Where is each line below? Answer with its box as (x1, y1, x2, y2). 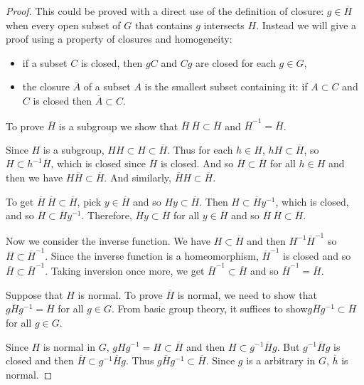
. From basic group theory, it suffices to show (111, 301, 308, 316)
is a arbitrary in (246, 353, 316, 368)
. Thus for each (167, 142, 233, 157)
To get (6, 194, 34, 209)
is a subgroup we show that (58, 118, 178, 133)
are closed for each (196, 55, 276, 70)
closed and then (6, 353, 74, 368)
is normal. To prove (77, 287, 163, 302)
